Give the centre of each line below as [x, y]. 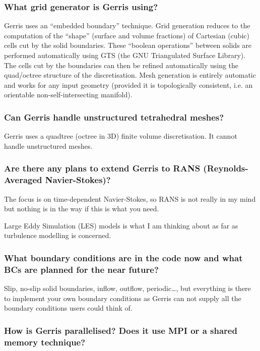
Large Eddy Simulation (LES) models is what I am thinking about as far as [121, 225]
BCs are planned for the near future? [81, 269]
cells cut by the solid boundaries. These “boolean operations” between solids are [128, 45]
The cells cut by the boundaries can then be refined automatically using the [121, 65]
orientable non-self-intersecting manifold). [68, 95]
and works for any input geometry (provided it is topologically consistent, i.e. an [128, 84]
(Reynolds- [226, 168]
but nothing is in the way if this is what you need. [82, 209]
